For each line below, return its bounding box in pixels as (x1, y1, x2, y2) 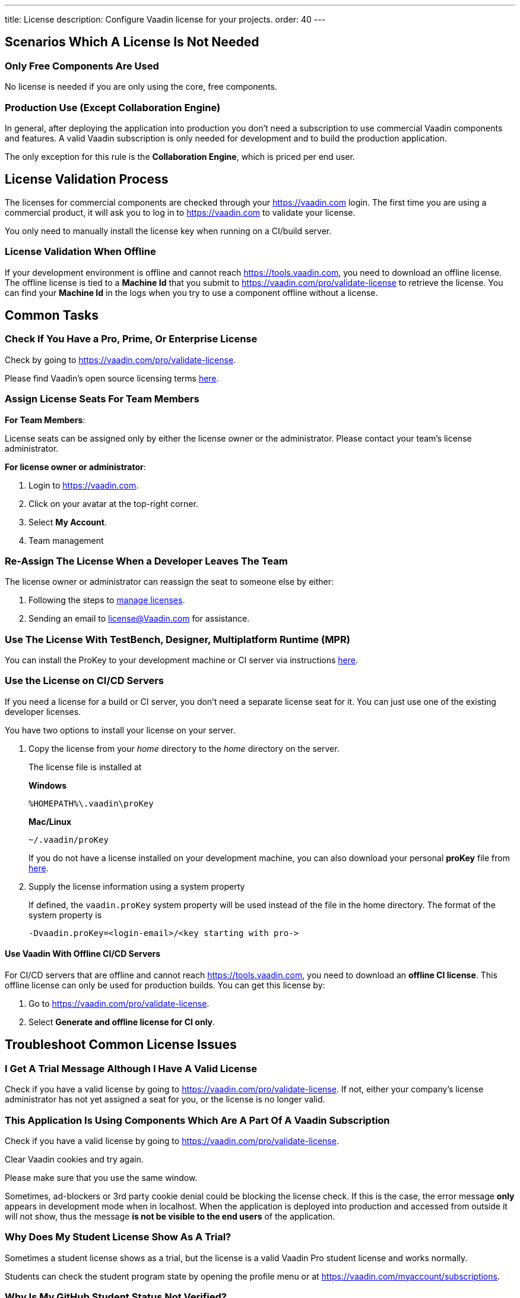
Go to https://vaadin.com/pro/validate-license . (28, 998, 210, 1009)
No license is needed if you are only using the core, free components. (5, 81, 277, 92)
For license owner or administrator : (5, 461, 146, 472)
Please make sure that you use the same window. (5, 1172, 198, 1183)
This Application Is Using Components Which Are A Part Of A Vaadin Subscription (5, 1114, 390, 1126)
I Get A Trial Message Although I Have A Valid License (5, 1062, 257, 1075)
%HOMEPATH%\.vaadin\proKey (28, 798, 154, 808)
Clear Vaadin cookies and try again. (5, 1154, 144, 1164)
